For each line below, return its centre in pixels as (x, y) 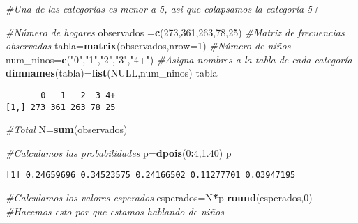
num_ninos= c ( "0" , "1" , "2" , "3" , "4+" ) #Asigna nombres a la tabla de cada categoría (179, 59)
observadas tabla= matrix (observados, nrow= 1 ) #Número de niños (148, 46)
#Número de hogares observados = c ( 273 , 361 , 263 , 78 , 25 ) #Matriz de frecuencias (175, 32)
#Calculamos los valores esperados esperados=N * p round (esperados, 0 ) (159, 198)
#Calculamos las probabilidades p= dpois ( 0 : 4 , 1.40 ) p (119, 152)
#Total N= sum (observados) (67, 129)
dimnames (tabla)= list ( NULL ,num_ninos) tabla (112, 73)
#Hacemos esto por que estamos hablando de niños (115, 211)
